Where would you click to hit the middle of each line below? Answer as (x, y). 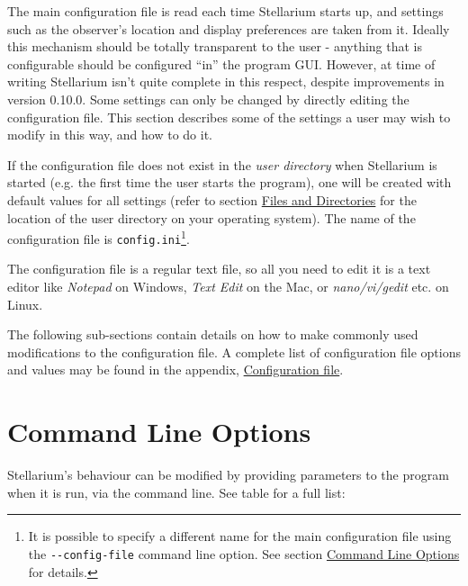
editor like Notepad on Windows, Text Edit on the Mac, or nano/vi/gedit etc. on (228, 287)
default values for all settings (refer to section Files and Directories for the (212, 199)
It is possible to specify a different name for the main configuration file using (240, 536)
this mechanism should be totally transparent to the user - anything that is (215, 46)
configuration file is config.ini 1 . (99, 237)
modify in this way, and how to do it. (110, 135)
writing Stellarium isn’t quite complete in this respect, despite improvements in (226, 81)
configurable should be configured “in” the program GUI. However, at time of (221, 63)
